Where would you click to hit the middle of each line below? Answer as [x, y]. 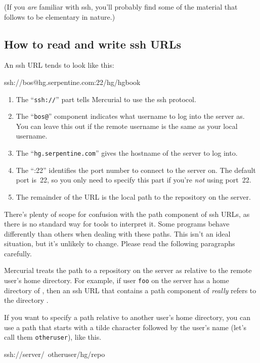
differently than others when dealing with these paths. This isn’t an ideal [117, 233]
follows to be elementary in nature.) [60, 16]
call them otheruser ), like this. [53, 337]
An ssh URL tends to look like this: [59, 65]
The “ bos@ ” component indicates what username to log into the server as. [130, 116]
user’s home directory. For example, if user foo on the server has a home [117, 280]
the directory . [26, 300]
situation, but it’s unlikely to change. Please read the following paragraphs [120, 243]
